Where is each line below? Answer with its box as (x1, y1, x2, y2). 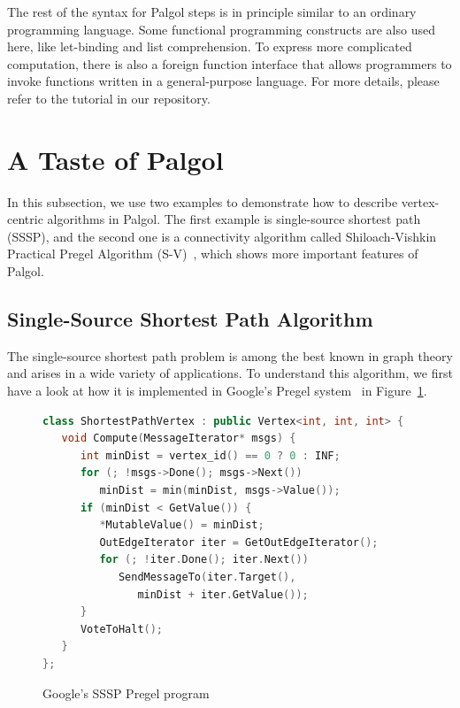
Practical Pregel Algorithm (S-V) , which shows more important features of (7, 244, 418, 263)
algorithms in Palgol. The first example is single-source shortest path (47, 210, 421, 228)
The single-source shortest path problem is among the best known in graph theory (7, 346, 453, 365)
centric (7, 210, 43, 228)
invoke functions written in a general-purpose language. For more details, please (7, 72, 440, 90)
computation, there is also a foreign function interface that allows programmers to (7, 54, 452, 73)
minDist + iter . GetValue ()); (137, 588, 309, 601)
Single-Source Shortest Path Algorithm (7, 305, 373, 333)
